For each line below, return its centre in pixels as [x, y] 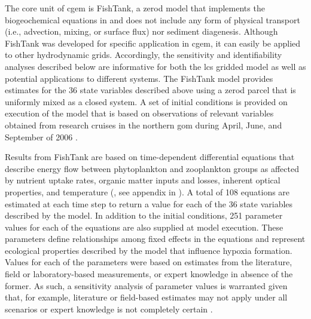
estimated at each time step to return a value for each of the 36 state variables [149, 203]
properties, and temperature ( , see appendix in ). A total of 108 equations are [147, 191]
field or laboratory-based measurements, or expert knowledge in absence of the [149, 274]
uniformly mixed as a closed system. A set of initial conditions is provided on [146, 101]
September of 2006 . [41, 137]
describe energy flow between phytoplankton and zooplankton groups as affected [152, 168]
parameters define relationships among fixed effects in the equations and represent [155, 239]
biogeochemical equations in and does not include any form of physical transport [153, 19]
